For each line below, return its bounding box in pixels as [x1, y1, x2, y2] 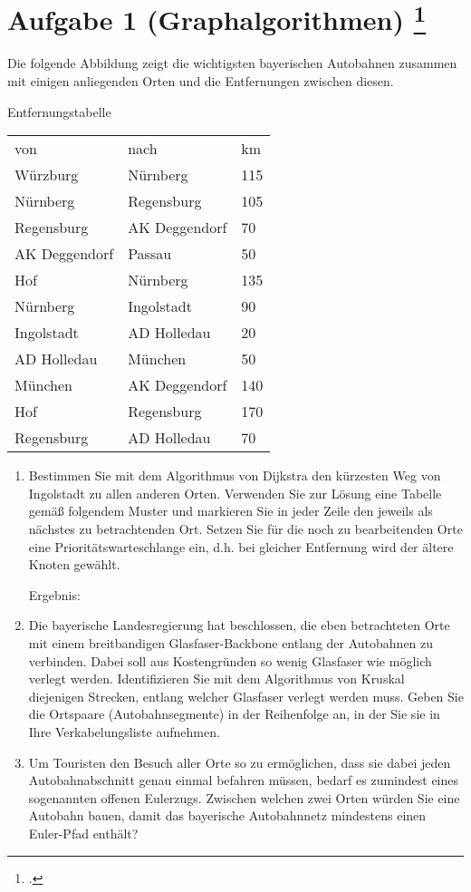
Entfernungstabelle [7, 102, 111, 121]
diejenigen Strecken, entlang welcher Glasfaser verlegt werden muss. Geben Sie [28, 686, 464, 705]
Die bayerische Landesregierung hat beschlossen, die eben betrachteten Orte [28, 616, 450, 635]
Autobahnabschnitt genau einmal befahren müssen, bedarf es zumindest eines [28, 771, 459, 790]
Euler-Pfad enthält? [28, 823, 139, 842]
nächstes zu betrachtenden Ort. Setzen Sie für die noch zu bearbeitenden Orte [28, 519, 463, 538]
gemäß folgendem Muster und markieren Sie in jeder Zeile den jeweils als [28, 501, 433, 520]
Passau [128, 243, 172, 265]
